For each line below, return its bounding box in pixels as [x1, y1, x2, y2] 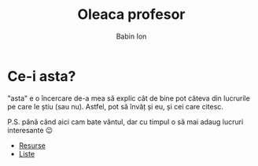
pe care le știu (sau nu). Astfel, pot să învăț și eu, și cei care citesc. [7, 101, 223, 111]
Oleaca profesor [77, 6, 186, 24]
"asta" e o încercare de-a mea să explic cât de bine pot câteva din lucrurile [7, 93, 251, 103]
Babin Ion [116, 31, 147, 41]
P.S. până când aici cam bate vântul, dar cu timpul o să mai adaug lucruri [7, 116, 244, 127]
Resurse [18, 140, 46, 150]
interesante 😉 [7, 125, 53, 135]
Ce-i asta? [7, 67, 76, 85]
